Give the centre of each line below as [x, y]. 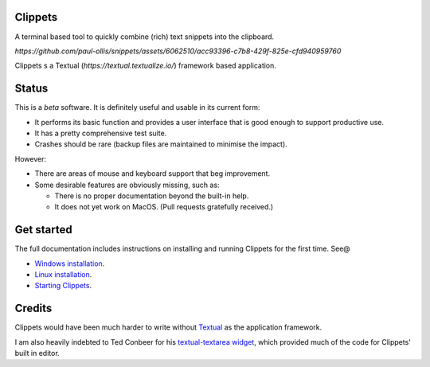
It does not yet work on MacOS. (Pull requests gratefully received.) [164, 207]
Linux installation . [63, 275]
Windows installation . [70, 264]
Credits [33, 308]
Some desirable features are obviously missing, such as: [127, 185]
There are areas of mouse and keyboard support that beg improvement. [152, 174]
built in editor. [37, 353]
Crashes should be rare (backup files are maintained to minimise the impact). [161, 144]
